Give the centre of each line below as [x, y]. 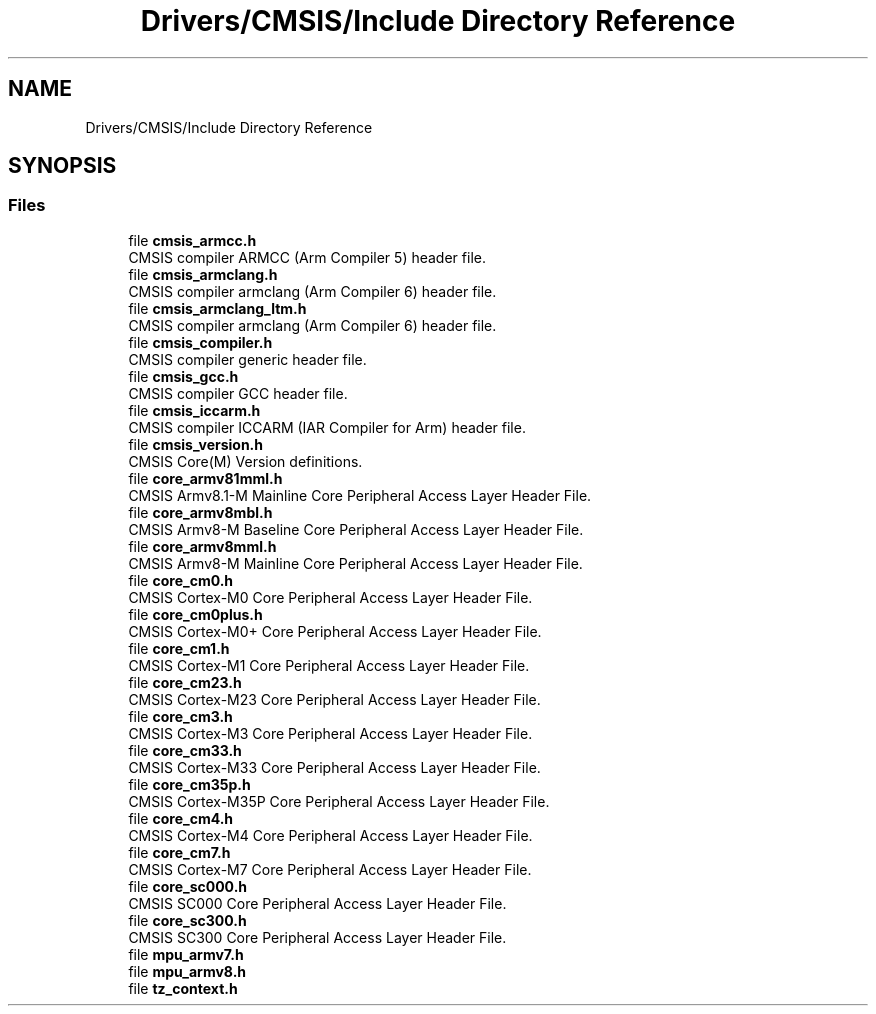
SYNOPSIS [62, 166]
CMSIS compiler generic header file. [247, 359]
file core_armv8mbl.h [200, 512]
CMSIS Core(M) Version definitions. [245, 461]
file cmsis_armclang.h [203, 274]
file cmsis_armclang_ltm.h [217, 308]
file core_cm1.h [179, 648]
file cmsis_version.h [196, 444]
